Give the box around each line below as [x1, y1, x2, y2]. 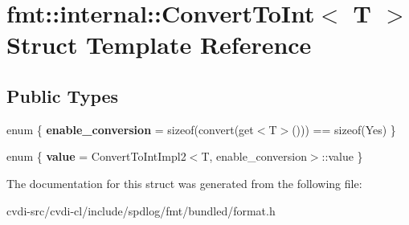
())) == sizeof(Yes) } [292, 121, 396, 137]
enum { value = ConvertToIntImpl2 [6, 148, 186, 165]
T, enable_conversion [201, 148, 307, 165]
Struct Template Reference [6, 28, 312, 61]
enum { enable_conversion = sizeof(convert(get [6, 121, 254, 137]
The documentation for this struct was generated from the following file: [6, 174, 362, 191]
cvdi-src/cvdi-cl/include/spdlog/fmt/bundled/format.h [6, 202, 276, 219]
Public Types [6, 83, 119, 108]
